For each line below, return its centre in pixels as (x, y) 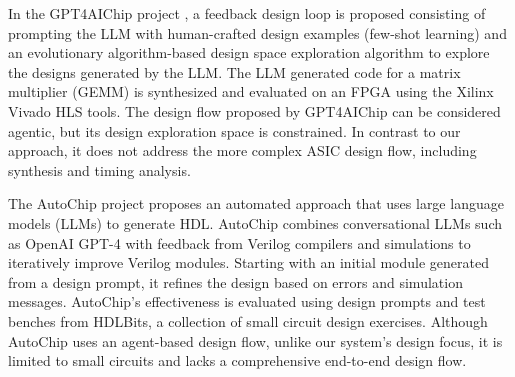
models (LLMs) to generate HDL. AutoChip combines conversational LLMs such (255, 222)
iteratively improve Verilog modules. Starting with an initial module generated (248, 262)
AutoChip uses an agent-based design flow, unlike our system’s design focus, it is (255, 340)
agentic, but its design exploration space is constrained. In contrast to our (234, 130)
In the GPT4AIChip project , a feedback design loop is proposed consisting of (247, 13)
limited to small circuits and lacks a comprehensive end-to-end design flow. (237, 360)
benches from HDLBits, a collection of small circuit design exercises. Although (248, 320)
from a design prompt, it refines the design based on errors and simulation (235, 281)
